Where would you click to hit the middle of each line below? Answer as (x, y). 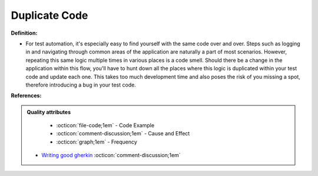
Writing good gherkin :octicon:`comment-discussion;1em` (111, 155)
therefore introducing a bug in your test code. (81, 85)
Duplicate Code (49, 15)
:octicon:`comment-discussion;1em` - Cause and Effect (123, 134)
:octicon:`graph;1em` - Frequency (97, 142)
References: (26, 96)
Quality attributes (49, 112)
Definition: (24, 33)
